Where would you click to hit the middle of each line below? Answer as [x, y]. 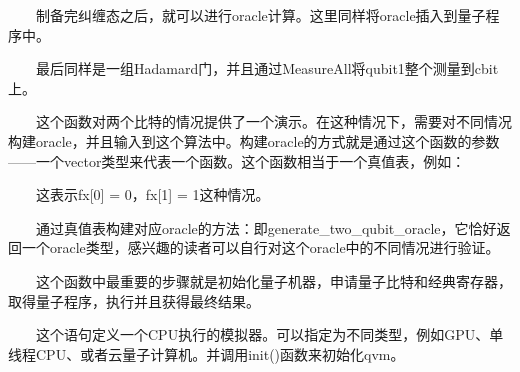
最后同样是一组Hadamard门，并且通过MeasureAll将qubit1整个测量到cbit [267, 68]
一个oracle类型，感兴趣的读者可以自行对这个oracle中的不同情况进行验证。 [260, 247]
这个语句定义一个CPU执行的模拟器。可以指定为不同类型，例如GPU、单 [270, 334]
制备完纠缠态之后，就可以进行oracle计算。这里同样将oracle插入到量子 [261, 15]
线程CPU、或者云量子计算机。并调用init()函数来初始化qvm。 [206, 353]
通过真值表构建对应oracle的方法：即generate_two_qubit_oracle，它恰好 [266, 227]
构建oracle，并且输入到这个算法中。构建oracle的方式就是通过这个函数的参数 [254, 140]
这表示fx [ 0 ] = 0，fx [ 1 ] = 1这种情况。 [153, 194]
